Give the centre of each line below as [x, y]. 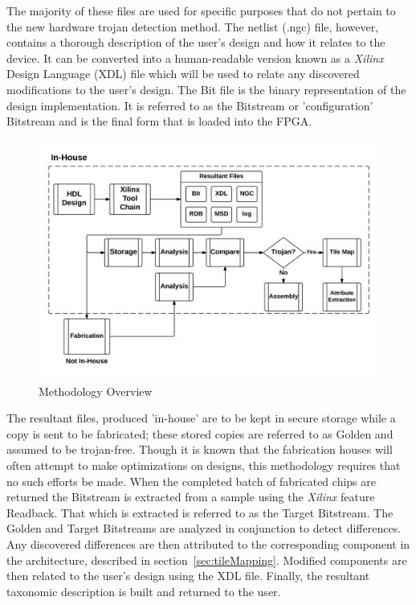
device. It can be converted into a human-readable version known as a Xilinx [195, 58]
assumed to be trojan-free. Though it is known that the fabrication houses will [200, 449]
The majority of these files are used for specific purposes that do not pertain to [201, 10]
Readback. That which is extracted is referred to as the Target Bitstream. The [200, 512]
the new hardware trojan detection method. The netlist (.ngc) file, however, [193, 26]
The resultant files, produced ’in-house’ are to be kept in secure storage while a [201, 418]
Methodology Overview [96, 391]
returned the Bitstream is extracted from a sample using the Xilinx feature [191, 497]
